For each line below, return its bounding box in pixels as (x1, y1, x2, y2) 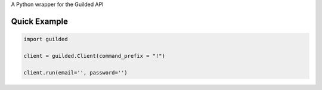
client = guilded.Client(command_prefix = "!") (23, 52, 165, 59)
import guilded (23, 36, 68, 42)
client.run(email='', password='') (23, 69, 128, 76)
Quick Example (11, 16, 69, 26)
